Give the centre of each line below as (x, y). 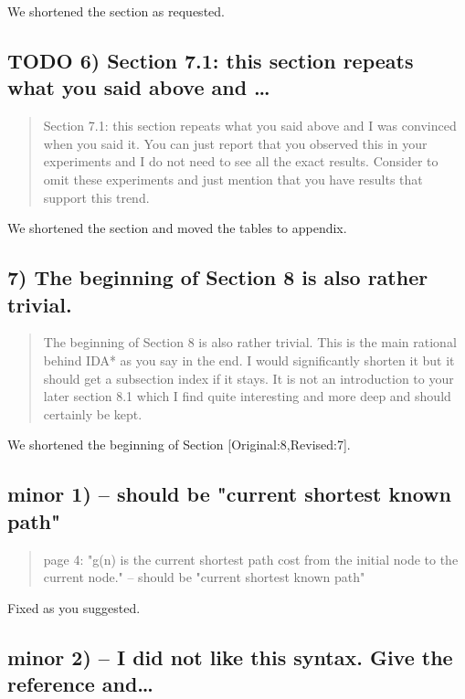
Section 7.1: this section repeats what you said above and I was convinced (250, 126)
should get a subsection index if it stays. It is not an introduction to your (248, 378)
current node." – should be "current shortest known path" (204, 577)
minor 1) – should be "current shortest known (229, 494)
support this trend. (96, 197)
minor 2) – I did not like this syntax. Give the (230, 657)
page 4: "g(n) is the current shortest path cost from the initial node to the (251, 559)
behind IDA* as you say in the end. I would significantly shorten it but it (249, 360)
